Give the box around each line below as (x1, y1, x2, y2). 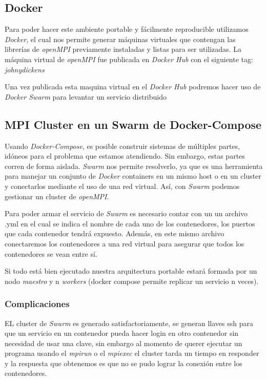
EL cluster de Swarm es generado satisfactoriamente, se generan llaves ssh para (5, 317, 253, 328)
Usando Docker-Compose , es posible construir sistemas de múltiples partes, (5, 140, 240, 151)
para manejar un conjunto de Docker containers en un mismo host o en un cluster (5, 170, 261, 181)
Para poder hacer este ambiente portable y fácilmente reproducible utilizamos (5, 24, 249, 34)
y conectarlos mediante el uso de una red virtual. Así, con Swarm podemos (5, 180, 240, 191)
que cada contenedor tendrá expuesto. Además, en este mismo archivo (5, 228, 224, 239)
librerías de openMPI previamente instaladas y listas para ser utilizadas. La (5, 44, 241, 54)
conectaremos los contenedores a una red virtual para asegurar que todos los (5, 238, 244, 249)
